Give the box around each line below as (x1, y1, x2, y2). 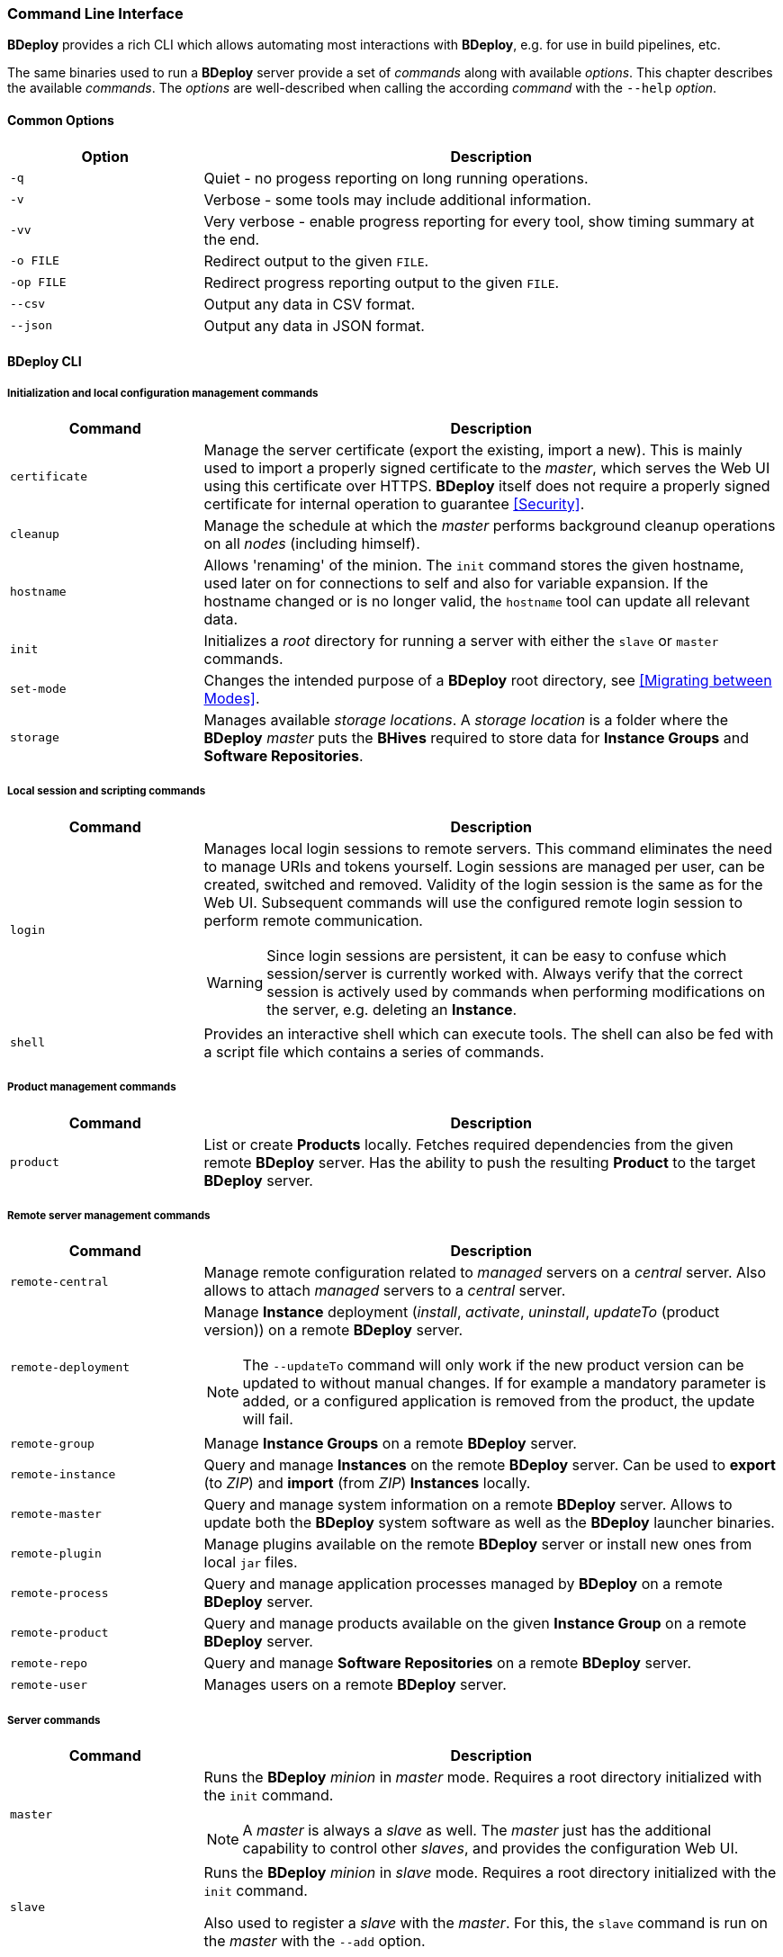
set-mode (10, 682, 67, 696)
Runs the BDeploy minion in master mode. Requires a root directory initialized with (203, 1768, 762, 1787)
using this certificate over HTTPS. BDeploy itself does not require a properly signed (203, 476, 770, 495)
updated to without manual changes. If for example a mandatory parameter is (242, 1374, 767, 1393)
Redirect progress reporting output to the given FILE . (203, 273, 560, 292)
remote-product (10, 1625, 109, 1639)
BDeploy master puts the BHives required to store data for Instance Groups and (203, 728, 749, 747)
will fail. (242, 1410, 293, 1429)
